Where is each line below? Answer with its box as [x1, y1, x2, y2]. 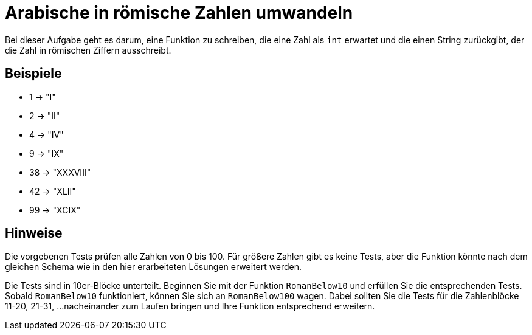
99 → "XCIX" [29, 204, 81, 215]
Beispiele [5, 66, 62, 81]
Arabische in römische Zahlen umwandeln [5, 2, 353, 23]
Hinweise [5, 226, 63, 241]
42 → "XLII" [29, 185, 76, 196]
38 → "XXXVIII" [29, 167, 91, 178]
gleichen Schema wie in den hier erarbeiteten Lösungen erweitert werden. [5, 261, 302, 272]
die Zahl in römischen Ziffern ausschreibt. [5, 44, 171, 55]
